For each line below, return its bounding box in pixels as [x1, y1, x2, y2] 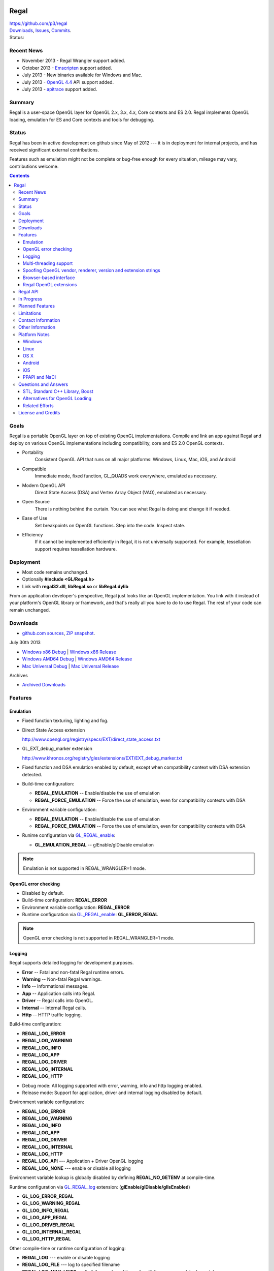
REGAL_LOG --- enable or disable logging [22, 1255, 110, 1261]
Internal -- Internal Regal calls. [22, 1005, 86, 1011]
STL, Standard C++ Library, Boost [23, 388, 93, 394]
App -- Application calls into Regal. [22, 990, 96, 996]
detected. [22, 771, 43, 777]
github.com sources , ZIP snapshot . [22, 630, 95, 636]
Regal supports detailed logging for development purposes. [9, 960, 134, 966]
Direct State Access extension [22, 727, 85, 733]
